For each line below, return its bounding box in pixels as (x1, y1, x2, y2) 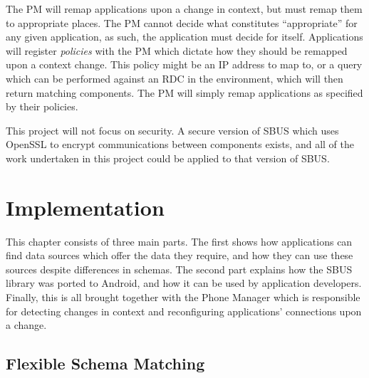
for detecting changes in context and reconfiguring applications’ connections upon (6, 303, 362, 318)
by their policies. (6, 99, 78, 114)
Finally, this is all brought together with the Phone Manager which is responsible (6, 290, 360, 305)
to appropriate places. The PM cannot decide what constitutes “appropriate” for (6, 15, 358, 30)
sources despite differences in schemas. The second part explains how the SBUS (6, 261, 353, 276)
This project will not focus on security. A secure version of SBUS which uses (6, 122, 339, 137)
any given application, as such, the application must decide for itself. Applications (6, 29, 363, 44)
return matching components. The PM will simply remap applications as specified (6, 85, 363, 100)
